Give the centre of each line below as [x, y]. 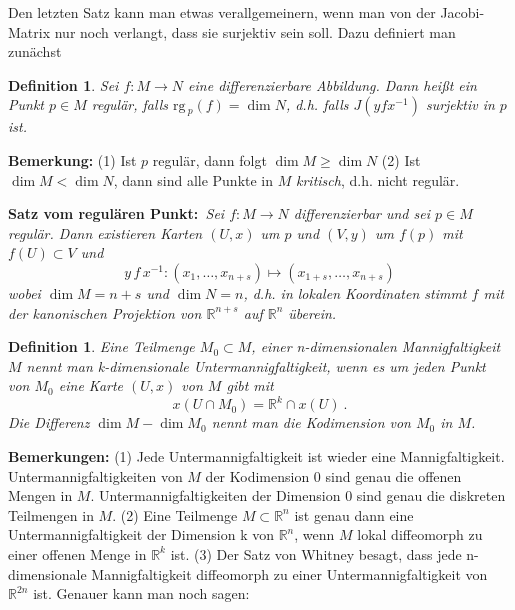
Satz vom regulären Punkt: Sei [116, 213]
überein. [312, 312]
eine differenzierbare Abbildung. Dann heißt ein [332, 84]
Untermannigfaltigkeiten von [95, 475]
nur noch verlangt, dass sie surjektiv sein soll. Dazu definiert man [255, 31]
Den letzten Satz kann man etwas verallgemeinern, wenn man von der [222, 12]
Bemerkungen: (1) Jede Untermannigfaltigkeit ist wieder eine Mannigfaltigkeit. [256, 456]
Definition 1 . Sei [63, 84]
